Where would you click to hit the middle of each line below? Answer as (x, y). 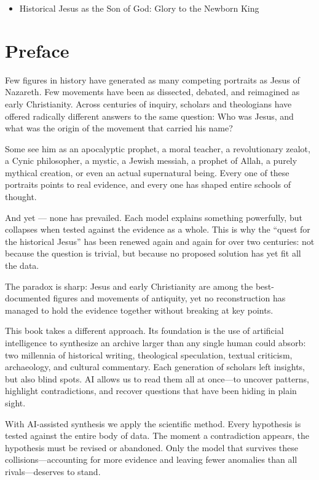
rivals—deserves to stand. (53, 471)
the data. (22, 265)
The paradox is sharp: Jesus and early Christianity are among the (129, 286)
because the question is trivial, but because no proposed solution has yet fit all (153, 253)
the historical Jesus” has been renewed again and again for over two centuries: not (160, 241)
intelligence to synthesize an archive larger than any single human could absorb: (156, 343)
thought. (21, 197)
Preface (37, 50)
